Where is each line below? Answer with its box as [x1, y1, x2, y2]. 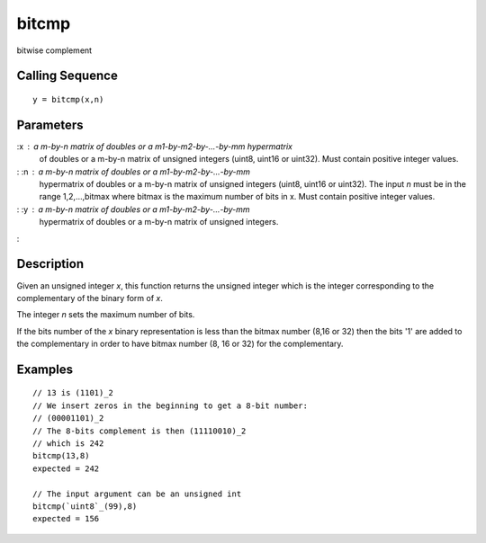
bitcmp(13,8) [32, 450, 90, 461]
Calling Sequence [16, 68, 119, 84]
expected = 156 [32, 513, 100, 524]
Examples [16, 361, 74, 377]
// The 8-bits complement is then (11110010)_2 [32, 425, 247, 436]
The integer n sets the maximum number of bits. [16, 309, 195, 320]
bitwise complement [16, 45, 93, 56]
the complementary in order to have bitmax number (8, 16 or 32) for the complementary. [16, 338, 344, 350]
